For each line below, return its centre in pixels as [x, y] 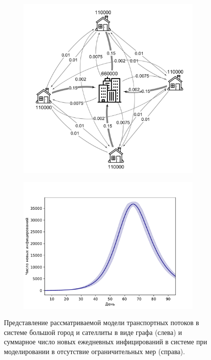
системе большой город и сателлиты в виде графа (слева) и [93, 332]
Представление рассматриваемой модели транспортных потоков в [102, 322]
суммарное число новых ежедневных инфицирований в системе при [106, 342]
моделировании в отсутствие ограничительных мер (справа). [94, 351]
